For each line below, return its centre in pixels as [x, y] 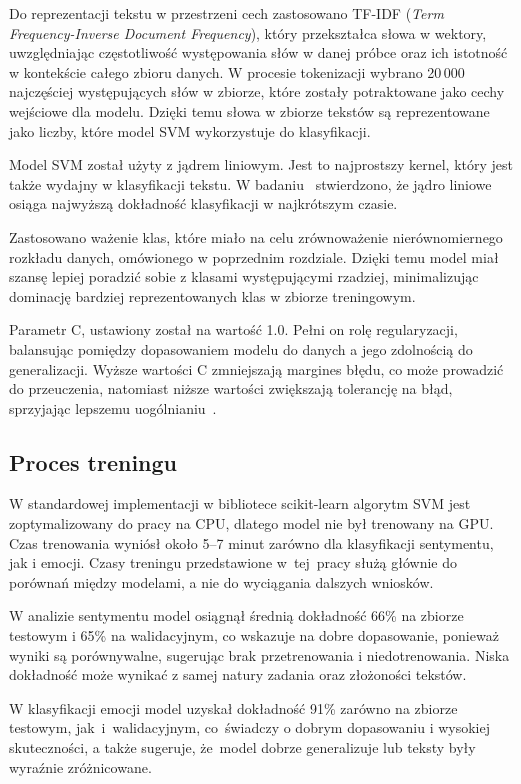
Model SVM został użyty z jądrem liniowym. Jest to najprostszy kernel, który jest [261, 164]
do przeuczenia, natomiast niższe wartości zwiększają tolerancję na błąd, [231, 388]
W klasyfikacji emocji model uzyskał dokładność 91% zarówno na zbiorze [233, 707]
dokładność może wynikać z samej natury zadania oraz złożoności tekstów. [238, 674]
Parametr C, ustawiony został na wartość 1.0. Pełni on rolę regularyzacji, [233, 329]
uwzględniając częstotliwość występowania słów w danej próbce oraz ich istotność [258, 52]
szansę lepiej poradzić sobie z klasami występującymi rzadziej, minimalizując [244, 276]
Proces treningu [93, 461]
